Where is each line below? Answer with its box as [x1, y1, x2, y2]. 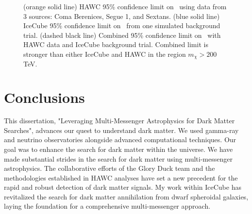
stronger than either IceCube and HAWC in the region [23, 49, 186, 59]
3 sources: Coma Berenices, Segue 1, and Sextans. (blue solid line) [23, 11, 220, 21]
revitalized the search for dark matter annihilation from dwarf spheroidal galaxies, [4, 191, 249, 201]
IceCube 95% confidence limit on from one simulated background [23, 20, 220, 31]
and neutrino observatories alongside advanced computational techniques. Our [4, 134, 236, 145]
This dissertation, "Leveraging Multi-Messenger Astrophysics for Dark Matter [4, 115, 235, 126]
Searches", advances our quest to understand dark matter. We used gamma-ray [4, 125, 239, 135]
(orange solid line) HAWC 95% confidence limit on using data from [23, 1, 227, 11]
